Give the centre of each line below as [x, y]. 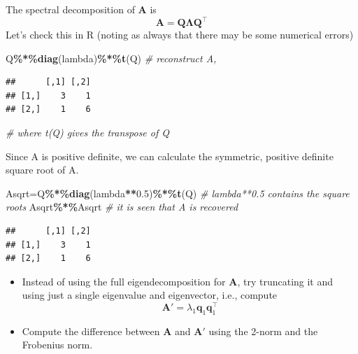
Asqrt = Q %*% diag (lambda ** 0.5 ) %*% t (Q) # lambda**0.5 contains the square [178, 193]
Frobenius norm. [57, 345]
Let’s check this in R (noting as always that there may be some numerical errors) [180, 35]
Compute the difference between [91, 331]
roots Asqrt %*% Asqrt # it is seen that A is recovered [122, 207]
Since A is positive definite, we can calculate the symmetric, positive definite [170, 156]
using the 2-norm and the [263, 331]
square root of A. [42, 170]
